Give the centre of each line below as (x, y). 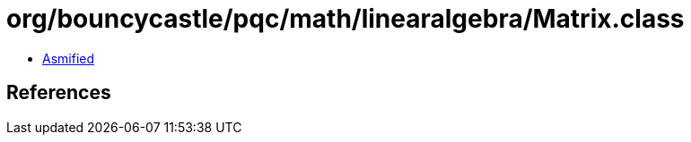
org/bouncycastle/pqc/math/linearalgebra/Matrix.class (345, 19)
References (59, 93)
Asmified (69, 58)
